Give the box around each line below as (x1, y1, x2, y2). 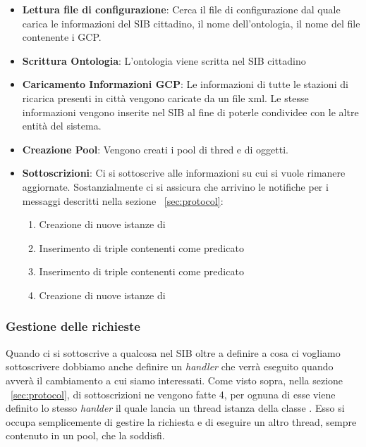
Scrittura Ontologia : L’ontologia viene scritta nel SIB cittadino (22, 53, 306, 68)
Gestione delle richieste (6, 317, 140, 335)
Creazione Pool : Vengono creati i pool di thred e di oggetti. (22, 141, 288, 156)
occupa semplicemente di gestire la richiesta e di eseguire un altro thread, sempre (6, 414, 357, 429)
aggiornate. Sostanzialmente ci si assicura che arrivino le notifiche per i (22, 179, 329, 194)
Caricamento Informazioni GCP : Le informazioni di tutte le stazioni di (22, 77, 348, 92)
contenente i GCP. (22, 30, 102, 44)
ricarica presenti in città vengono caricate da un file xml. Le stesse (22, 90, 309, 105)
